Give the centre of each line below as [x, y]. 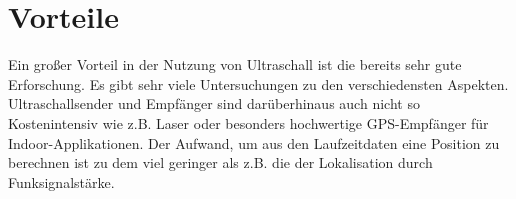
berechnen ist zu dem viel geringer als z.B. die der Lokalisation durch [220, 162]
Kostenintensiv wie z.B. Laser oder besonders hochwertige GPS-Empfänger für [248, 122]
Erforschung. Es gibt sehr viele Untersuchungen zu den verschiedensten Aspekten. [258, 83]
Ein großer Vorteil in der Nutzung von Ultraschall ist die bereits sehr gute [235, 64]
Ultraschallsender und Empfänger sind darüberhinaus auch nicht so [214, 103]
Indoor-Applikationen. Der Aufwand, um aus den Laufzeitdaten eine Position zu [254, 142]
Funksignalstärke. [61, 181]
